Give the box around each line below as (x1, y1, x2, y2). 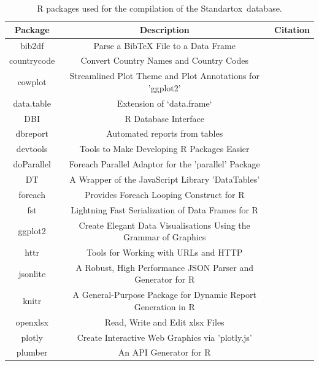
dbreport (15, 127, 48, 140)
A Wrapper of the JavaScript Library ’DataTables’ (69, 172, 260, 185)
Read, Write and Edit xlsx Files (104, 315, 225, 328)
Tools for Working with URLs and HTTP (86, 245, 243, 258)
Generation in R (134, 300, 195, 313)
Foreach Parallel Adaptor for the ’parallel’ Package (69, 158, 260, 170)
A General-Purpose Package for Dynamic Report (72, 288, 256, 301)
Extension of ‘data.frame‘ (117, 96, 212, 109)
